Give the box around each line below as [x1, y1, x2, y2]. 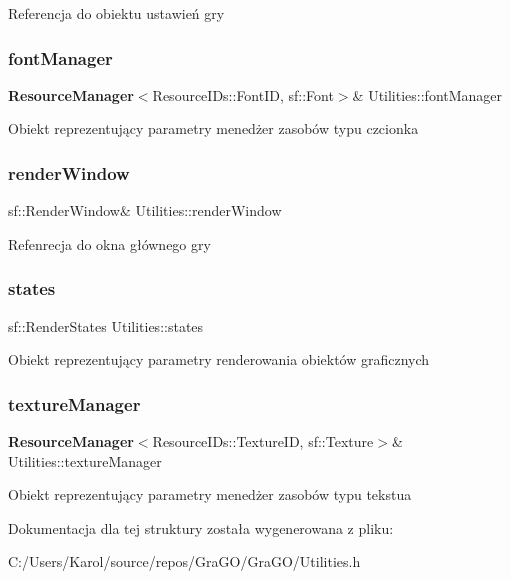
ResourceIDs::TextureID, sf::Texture [152, 431, 374, 452]
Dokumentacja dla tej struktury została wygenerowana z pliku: [8, 517, 394, 538]
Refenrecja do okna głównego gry [8, 233, 211, 254]
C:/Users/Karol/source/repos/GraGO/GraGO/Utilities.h [8, 551, 361, 572]
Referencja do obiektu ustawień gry [8, 3, 225, 23]
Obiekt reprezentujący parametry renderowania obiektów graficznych [8, 349, 430, 370]
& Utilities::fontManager [352, 84, 503, 105]
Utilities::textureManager [8, 450, 162, 471]
